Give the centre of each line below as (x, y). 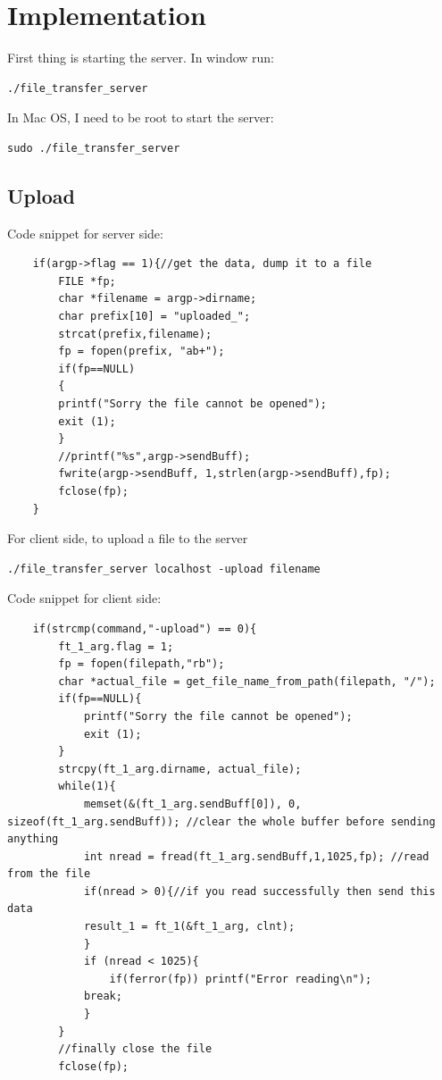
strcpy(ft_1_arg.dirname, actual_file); (180, 769)
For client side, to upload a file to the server (128, 538)
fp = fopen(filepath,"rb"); (142, 664)
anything (33, 839)
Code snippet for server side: (85, 233)
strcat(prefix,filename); (135, 334)
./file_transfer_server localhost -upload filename (164, 569)
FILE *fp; (87, 281)
